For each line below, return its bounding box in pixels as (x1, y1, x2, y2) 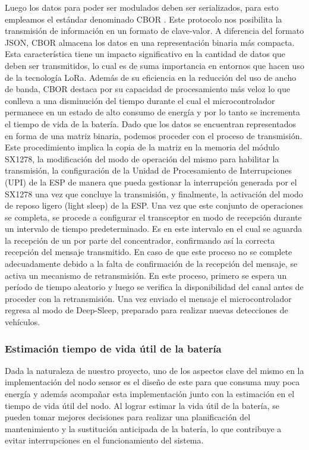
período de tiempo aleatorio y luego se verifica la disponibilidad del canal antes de (5, 281, 304, 293)
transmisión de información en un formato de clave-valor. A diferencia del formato (5, 24, 304, 37)
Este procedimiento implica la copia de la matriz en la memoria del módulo (5, 141, 279, 153)
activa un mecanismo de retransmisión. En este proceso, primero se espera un (5, 269, 287, 281)
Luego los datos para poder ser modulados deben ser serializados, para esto (5, 1, 279, 13)
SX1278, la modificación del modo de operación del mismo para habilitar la (5, 152, 279, 165)
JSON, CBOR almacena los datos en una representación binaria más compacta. (5, 36, 295, 48)
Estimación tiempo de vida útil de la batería (5, 341, 222, 355)
